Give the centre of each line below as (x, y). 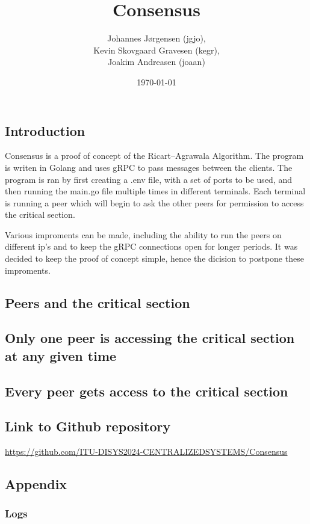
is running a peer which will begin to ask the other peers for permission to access (154, 202)
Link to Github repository (88, 426)
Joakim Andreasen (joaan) (157, 62)
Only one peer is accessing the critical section (150, 338)
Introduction (45, 130)
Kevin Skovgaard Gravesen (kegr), (157, 50)
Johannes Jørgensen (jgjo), (157, 38)
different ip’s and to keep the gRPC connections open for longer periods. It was (151, 246)
